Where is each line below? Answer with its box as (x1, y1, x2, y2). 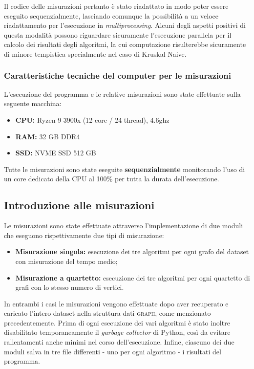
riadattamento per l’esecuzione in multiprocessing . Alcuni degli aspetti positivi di (4, 20, 246, 30)
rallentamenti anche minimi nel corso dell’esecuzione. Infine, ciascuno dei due (4, 337, 234, 347)
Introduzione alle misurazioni (4, 197, 155, 213)
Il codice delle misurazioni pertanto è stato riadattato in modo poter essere (4, 1, 229, 11)
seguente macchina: (4, 98, 62, 109)
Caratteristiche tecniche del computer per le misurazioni (4, 69, 232, 82)
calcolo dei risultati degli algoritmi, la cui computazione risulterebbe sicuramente (4, 39, 246, 49)
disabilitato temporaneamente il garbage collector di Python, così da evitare (4, 327, 231, 337)
